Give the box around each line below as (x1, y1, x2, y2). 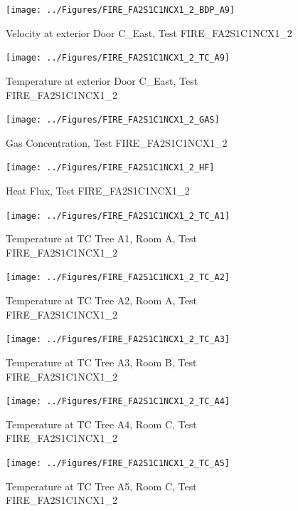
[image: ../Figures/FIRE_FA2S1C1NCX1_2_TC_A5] (6, 458, 230, 468)
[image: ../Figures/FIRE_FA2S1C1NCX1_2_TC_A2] (6, 272, 230, 283)
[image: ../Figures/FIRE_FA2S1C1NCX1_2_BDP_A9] (6, 5, 235, 15)
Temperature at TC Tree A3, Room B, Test (6, 354, 197, 369)
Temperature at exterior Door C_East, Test (6, 73, 198, 88)
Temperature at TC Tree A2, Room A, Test (6, 293, 198, 308)
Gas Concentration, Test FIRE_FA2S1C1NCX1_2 (6, 135, 228, 150)
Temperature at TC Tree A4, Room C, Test (6, 416, 197, 431)
